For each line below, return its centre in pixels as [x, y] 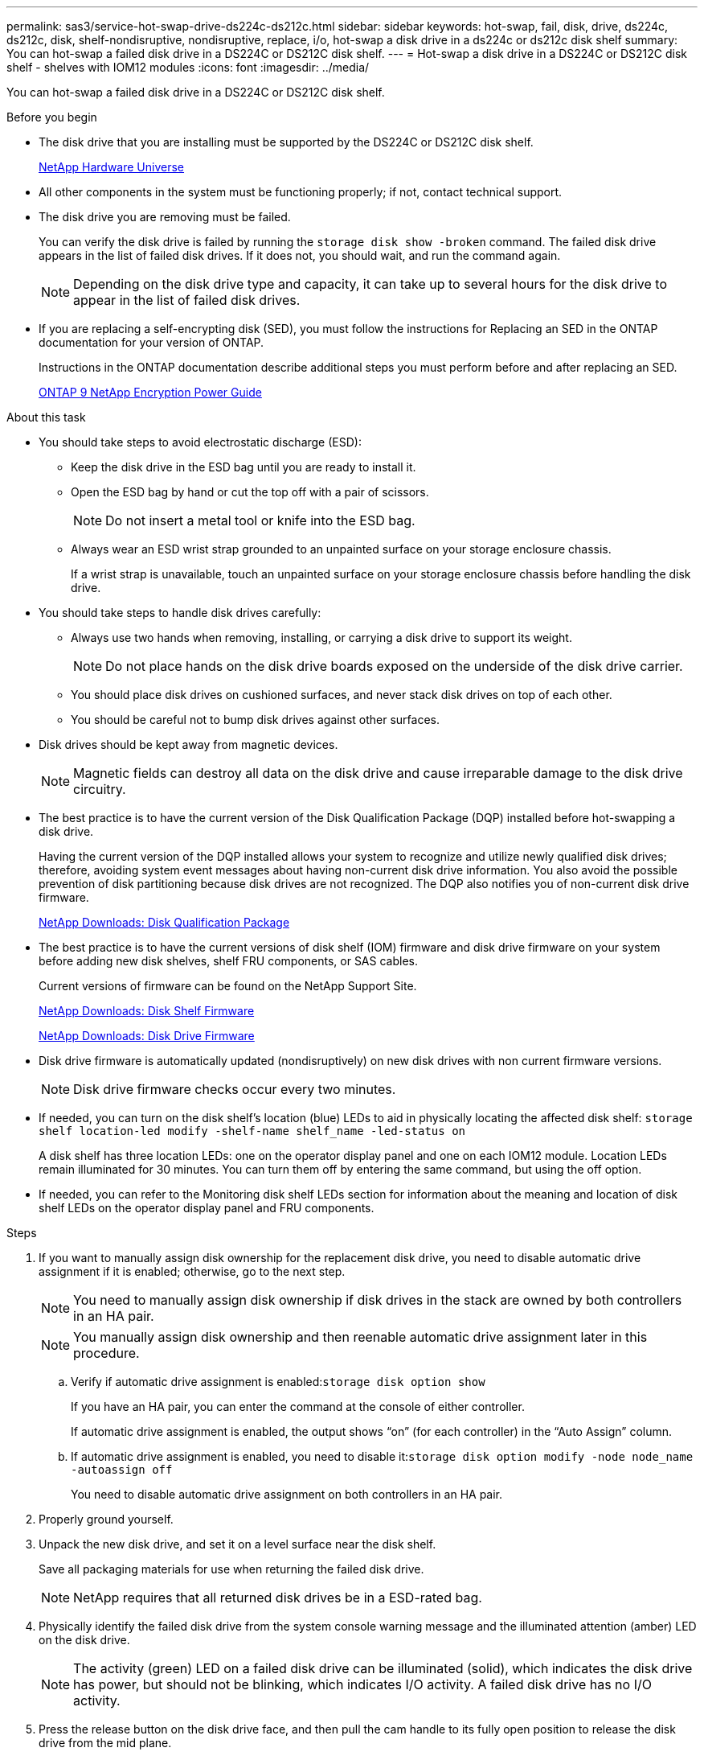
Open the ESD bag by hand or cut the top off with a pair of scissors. [250, 492]
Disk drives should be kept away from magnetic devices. [188, 744]
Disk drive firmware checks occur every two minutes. [235, 1089]
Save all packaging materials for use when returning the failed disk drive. [231, 1569]
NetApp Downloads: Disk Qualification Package [164, 922]
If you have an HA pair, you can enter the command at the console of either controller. [298, 1406]
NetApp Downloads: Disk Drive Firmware [147, 1036]
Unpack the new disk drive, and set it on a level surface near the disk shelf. [237, 1544]
